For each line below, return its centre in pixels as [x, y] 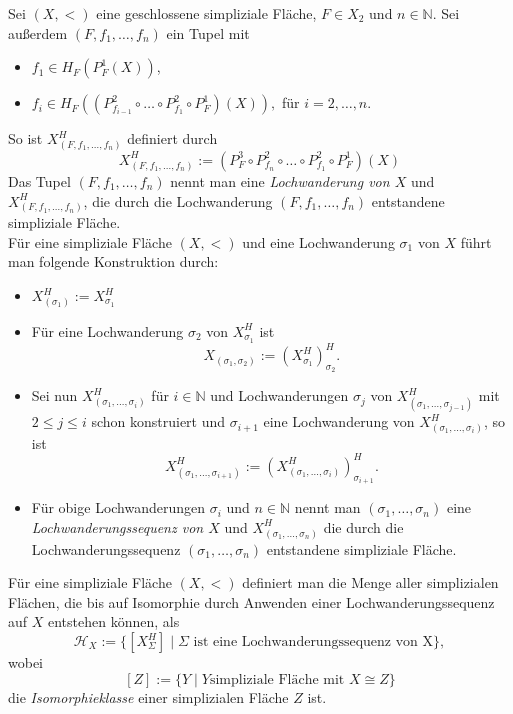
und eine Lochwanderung [318, 241]
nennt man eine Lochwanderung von [280, 180]
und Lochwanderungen [279, 395]
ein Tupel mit [208, 32]
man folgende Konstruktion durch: [113, 261]
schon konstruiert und [158, 421]
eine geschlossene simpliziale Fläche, [206, 13]
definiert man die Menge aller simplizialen [370, 582]
